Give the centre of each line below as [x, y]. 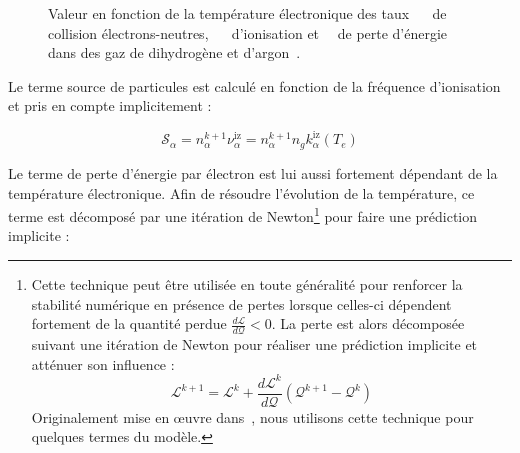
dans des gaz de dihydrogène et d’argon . [174, 52]
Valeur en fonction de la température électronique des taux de [247, 13]
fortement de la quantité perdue [129, 323]
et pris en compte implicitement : [110, 105]
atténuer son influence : [103, 363]
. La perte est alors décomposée [368, 323]
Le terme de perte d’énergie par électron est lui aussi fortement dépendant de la [253, 172]
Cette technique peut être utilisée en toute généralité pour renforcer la [247, 283]
